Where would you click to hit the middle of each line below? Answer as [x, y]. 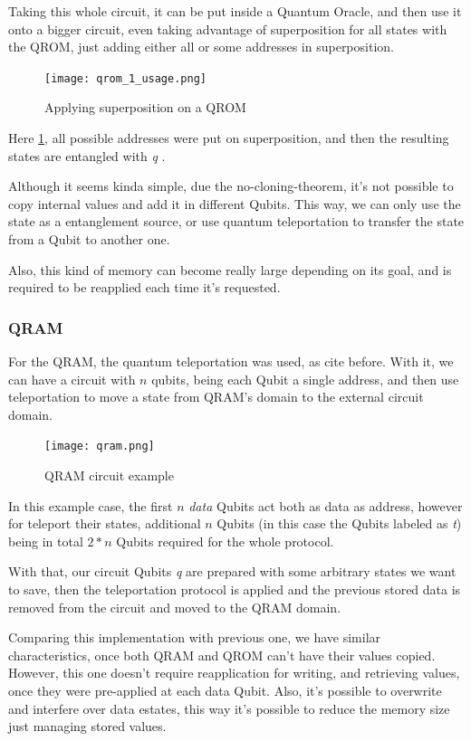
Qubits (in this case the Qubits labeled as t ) [339, 523]
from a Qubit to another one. [89, 239]
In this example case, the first [91, 505]
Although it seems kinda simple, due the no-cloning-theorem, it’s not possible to [231, 186]
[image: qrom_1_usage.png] [125, 78]
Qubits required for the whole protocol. [225, 541]
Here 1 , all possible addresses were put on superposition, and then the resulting [229, 138]
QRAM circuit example [109, 475]
